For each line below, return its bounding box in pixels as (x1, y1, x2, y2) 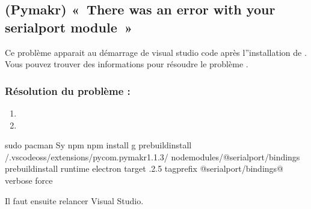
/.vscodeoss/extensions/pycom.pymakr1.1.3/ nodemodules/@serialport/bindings (5, 150, 300, 163)
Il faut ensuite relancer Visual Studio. (5, 194, 144, 207)
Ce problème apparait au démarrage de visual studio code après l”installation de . (5, 46, 307, 58)
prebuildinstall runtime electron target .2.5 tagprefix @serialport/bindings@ (5, 162, 283, 175)
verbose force (5, 174, 53, 186)
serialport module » (5, 17, 133, 36)
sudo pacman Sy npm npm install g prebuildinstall (5, 139, 192, 151)
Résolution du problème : (5, 83, 131, 98)
